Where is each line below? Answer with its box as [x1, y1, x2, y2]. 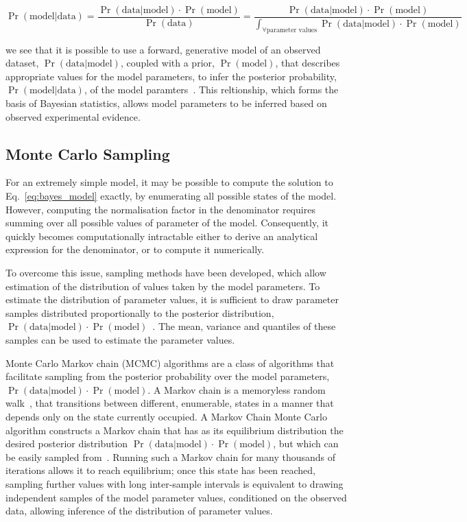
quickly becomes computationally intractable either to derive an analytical [5, 228, 318, 243]
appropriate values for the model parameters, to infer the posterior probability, [5, 69, 337, 83]
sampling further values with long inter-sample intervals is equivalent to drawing [5, 476, 344, 490]
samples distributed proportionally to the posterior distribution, [5, 305, 274, 320]
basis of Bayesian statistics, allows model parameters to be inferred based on [5, 96, 327, 110]
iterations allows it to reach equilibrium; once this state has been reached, [5, 463, 316, 477]
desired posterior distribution [5, 436, 128, 451]
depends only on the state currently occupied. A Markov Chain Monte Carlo [5, 409, 327, 423]
